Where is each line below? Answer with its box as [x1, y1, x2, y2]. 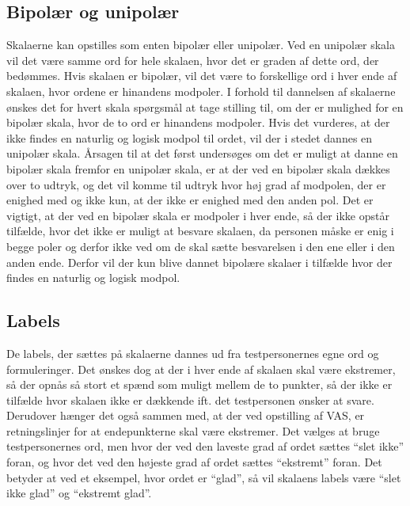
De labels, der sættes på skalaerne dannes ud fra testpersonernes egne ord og [6, 344, 379, 361]
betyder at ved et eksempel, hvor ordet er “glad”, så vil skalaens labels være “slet [6, 469, 401, 485]
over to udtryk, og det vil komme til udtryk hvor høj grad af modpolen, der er [6, 176, 386, 192]
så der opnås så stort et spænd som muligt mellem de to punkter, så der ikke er [6, 376, 393, 393]
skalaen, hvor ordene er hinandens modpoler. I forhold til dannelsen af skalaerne [6, 82, 396, 99]
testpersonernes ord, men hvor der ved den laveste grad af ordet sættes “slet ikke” [6, 438, 404, 455]
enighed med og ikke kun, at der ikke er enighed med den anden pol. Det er [6, 192, 374, 208]
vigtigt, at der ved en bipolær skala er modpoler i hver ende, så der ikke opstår [6, 207, 389, 223]
